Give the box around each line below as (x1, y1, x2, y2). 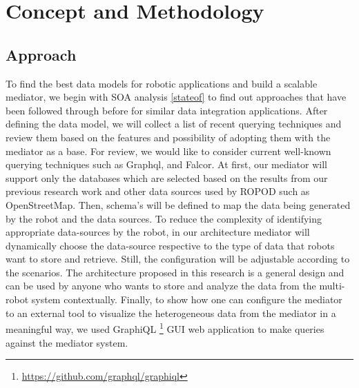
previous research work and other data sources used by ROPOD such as (6, 184, 310, 198)
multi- (319, 278, 345, 293)
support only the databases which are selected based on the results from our (6, 170, 328, 185)
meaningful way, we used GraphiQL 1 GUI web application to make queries (6, 320, 324, 336)
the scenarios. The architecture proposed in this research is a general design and (6, 265, 345, 279)
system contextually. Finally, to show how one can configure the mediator (31, 292, 342, 307)
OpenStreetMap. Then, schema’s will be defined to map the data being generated (6, 197, 351, 212)
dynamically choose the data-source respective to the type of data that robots (6, 238, 335, 252)
